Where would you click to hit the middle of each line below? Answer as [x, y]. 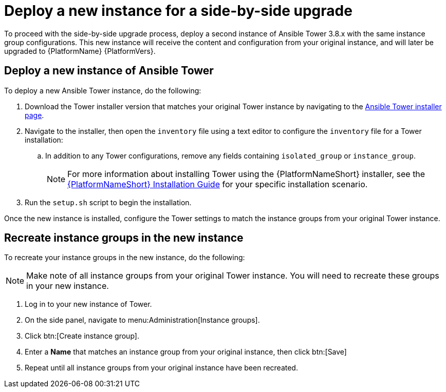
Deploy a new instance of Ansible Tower [109, 71]
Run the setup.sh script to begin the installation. [108, 202]
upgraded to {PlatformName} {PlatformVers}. [80, 51]
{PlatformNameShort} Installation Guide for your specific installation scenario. [218, 184]
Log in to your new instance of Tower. [88, 304]
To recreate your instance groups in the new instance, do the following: [125, 258]
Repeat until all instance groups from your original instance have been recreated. [161, 368]
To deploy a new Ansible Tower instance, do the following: [103, 90]
